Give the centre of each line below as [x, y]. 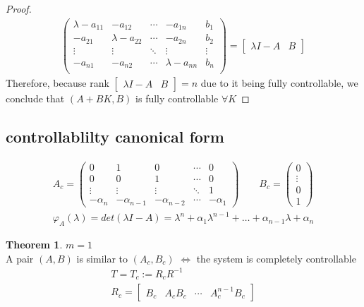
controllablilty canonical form [115, 137]
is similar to [102, 258]
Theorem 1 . [34, 245]
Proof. [19, 8]
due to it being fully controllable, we [279, 83]
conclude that [35, 98]
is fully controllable [177, 98]
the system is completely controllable [276, 258]
